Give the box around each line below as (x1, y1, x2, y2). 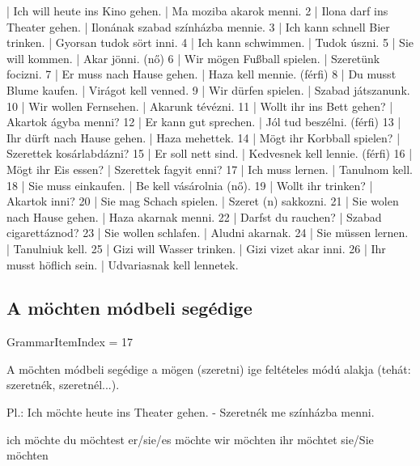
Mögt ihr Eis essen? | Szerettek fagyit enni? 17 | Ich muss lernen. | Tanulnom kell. (6, 160, 413, 177)
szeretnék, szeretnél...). (6, 376, 120, 393)
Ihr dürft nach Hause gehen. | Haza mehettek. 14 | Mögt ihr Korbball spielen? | (6, 129, 401, 146)
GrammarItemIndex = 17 (6, 333, 134, 350)
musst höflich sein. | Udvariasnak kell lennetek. (6, 256, 239, 273)
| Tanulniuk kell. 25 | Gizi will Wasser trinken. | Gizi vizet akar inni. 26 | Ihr (6, 239, 386, 256)
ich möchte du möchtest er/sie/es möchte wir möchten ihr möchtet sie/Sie (6, 430, 374, 447)
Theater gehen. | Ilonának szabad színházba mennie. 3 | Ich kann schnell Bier (6, 18, 390, 35)
